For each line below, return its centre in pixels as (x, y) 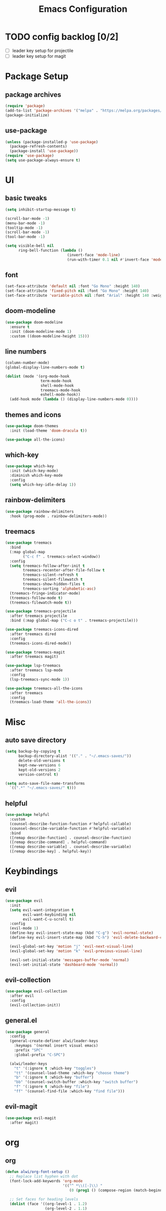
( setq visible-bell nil (30, 246)
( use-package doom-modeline (34, 322)
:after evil (22, 996)
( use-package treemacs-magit (35, 652)
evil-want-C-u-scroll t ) (48, 919)
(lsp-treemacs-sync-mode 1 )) (40, 679)
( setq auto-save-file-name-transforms (45, 783)
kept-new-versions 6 (39, 765)
